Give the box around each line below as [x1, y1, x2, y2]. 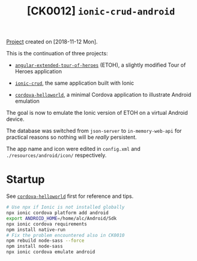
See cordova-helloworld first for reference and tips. [6, 192, 134, 200]
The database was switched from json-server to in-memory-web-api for [6, 127, 182, 135]
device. [6, 115, 25, 123]
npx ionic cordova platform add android [6, 210, 109, 216]
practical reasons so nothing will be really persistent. [6, 134, 137, 141]
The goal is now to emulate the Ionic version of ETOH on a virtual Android [6, 109, 188, 117]
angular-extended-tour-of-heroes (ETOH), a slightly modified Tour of [14, 61, 186, 69]
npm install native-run [6, 227, 66, 233]
